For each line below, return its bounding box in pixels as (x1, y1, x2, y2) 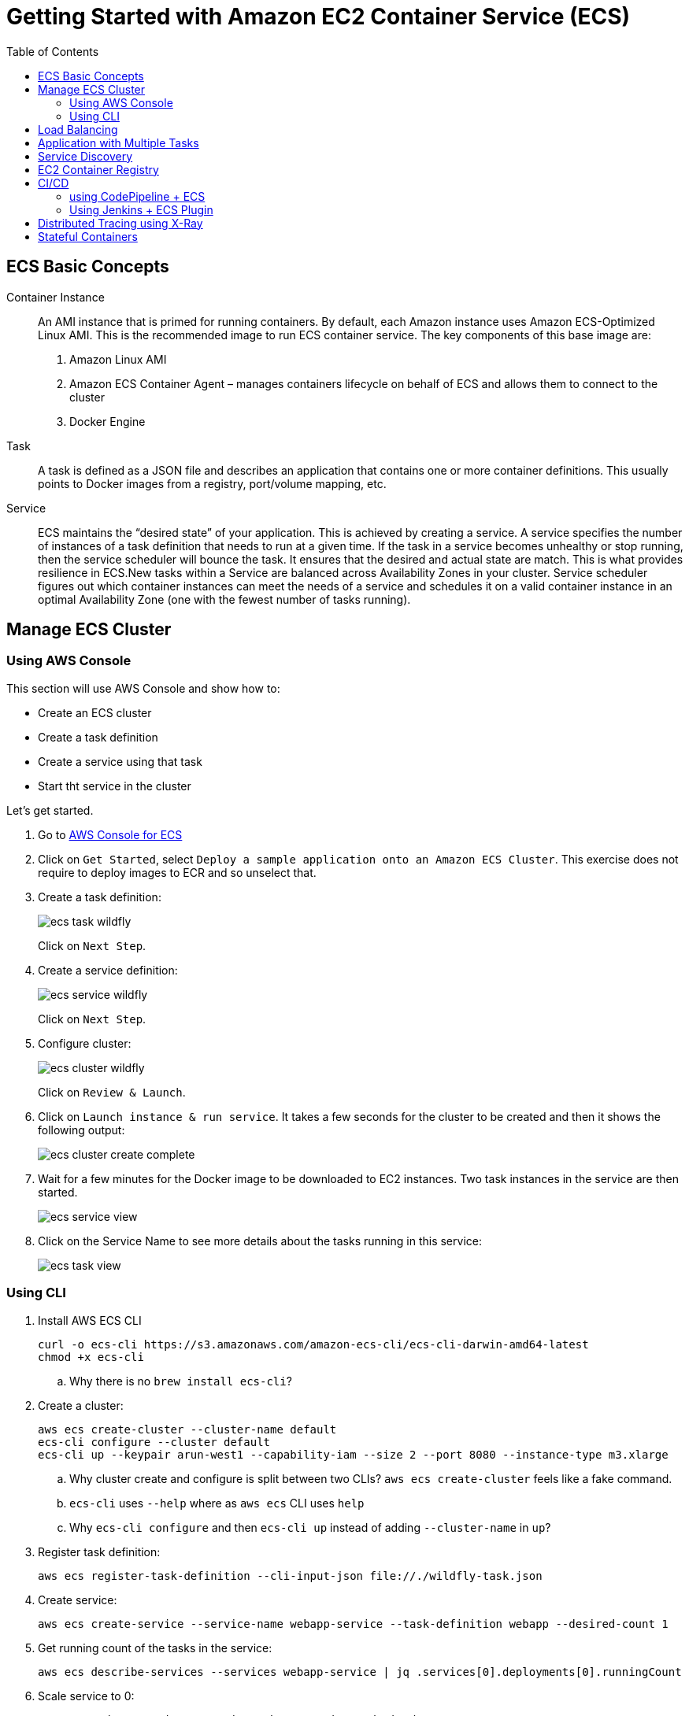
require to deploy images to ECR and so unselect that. (38, 865, 317, 879)
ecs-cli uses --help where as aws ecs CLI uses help (69, 1496, 365, 1510)
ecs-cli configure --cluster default (38, 1435, 271, 1448)
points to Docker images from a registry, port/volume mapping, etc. (38, 476, 387, 490)
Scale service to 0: (38, 1688, 135, 1703)
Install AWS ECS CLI (38, 1313, 142, 1327)
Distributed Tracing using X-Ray (38, 216, 203, 230)
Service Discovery (38, 149, 133, 163)
